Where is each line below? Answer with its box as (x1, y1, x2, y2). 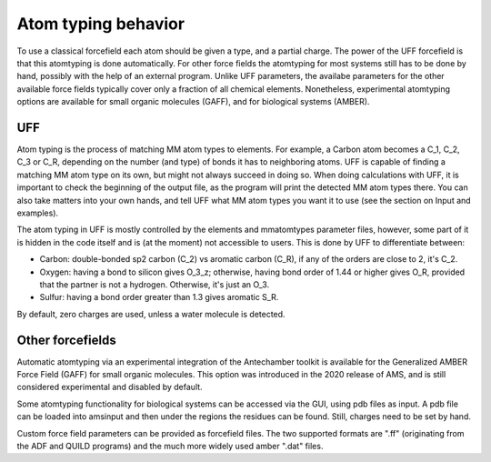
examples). (16, 207, 59, 218)
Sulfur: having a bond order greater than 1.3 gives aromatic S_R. (39, 292, 279, 303)
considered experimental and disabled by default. (16, 382, 204, 393)
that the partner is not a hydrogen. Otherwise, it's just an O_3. (39, 278, 270, 290)
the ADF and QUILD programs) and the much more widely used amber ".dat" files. (16, 440, 324, 451)
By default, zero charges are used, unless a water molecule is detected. (16, 308, 286, 319)
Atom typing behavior (16, 14, 185, 34)
